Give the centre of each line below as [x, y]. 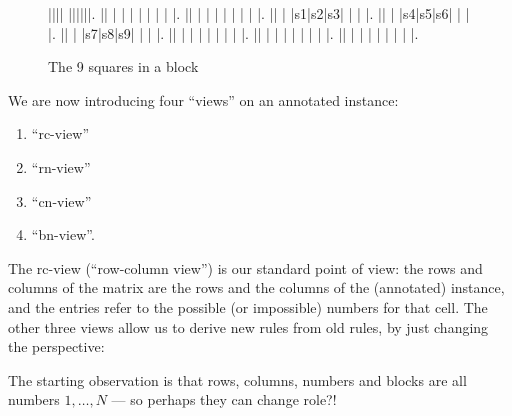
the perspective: [56, 346]
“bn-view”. [63, 234]
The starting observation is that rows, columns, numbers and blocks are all [237, 379]
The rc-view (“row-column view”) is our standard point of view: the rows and [245, 267]
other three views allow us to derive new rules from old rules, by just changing [248, 326]
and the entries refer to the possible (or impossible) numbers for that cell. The [248, 306]
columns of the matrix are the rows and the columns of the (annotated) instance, [256, 287]
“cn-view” [61, 200]
